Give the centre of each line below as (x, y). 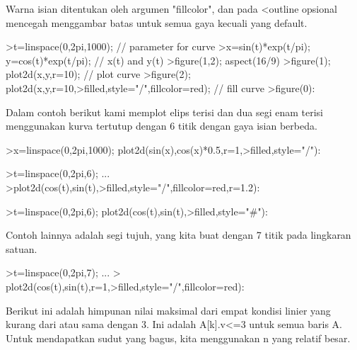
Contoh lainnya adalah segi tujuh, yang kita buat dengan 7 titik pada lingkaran (178, 235)
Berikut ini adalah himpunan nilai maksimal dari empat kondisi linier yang (168, 310)
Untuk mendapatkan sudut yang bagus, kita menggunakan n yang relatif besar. (178, 338)
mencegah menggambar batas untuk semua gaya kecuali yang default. (157, 22)
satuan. (22, 248)
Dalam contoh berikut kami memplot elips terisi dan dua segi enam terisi (164, 112)
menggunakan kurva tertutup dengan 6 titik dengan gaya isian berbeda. (162, 126)
